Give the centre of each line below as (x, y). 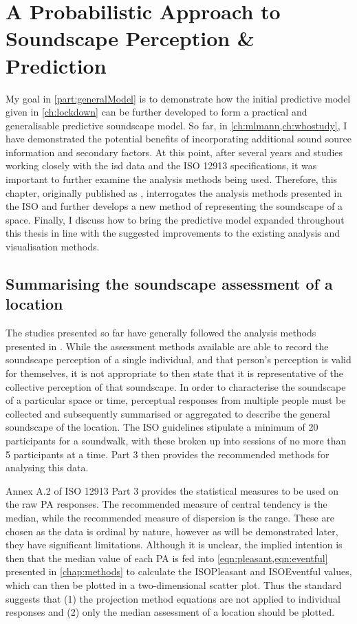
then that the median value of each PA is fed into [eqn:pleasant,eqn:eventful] (167, 558)
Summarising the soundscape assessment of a (169, 284)
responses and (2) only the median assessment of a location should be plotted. (170, 612)
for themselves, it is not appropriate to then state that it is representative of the (175, 373)
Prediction (56, 65)
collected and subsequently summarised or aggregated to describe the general (168, 413)
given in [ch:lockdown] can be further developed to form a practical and (156, 112)
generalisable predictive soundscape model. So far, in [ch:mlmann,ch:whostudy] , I (176, 125)
